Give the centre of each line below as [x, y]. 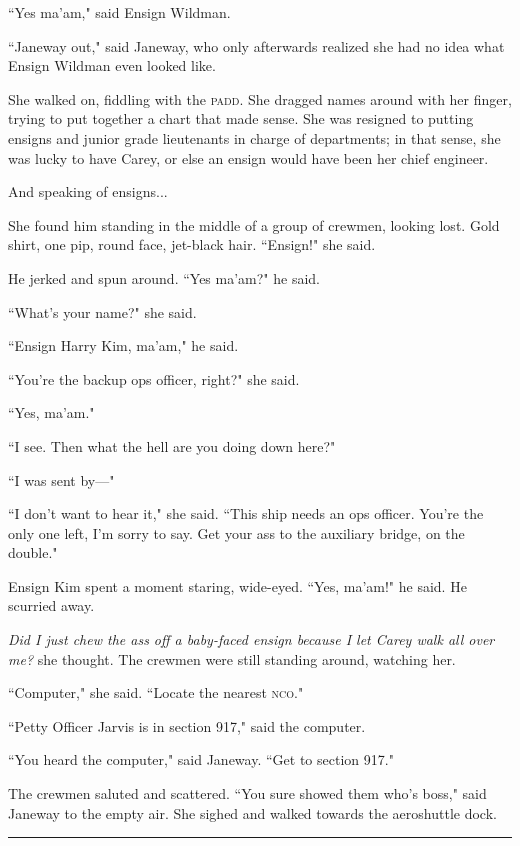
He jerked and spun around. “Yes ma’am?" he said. [164, 277]
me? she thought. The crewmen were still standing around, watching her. [232, 658]
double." [33, 552]
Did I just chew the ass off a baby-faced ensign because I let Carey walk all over [251, 639]
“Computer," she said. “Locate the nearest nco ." [156, 692]
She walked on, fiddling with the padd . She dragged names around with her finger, [260, 98]
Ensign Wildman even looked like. [112, 65]
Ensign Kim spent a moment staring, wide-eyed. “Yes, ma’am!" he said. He [237, 585]
